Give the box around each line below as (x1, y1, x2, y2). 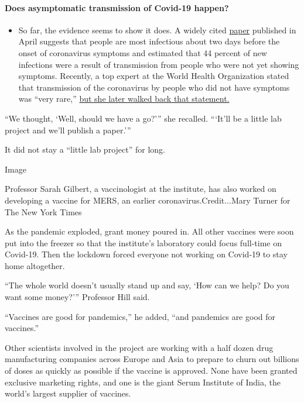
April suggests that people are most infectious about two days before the (18, 35, 280, 47)
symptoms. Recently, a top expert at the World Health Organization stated (18, 70, 289, 82)
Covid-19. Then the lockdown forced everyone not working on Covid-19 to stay (5, 248, 288, 260)
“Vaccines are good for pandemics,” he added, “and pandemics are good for (5, 310, 275, 322)
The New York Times (5, 205, 82, 218)
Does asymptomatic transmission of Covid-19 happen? (5, 1, 229, 13)
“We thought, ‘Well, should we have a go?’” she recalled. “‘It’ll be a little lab (5, 112, 282, 124)
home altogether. (5, 259, 65, 271)
